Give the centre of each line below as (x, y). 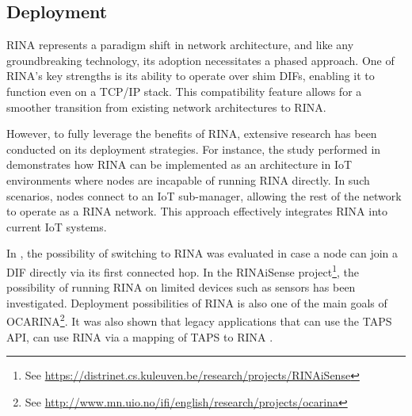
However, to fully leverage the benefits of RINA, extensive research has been (192, 134)
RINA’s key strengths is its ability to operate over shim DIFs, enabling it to (191, 76)
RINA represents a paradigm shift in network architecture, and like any (180, 45)
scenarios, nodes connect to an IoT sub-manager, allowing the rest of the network (204, 195)
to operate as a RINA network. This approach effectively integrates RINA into (197, 211)
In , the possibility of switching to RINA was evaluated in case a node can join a (202, 253)
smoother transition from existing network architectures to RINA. (166, 107)
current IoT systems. (57, 226)
